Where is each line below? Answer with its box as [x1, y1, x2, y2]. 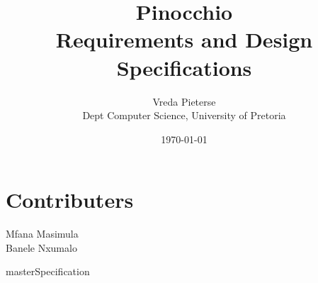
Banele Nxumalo [6, 240, 77, 255]
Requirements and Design [55, 25, 313, 54]
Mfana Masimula [6, 226, 79, 241]
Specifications [116, 52, 252, 82]
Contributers [6, 185, 134, 214]
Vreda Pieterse [152, 94, 216, 109]
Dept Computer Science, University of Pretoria [82, 108, 286, 123]
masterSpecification [6, 264, 90, 279]
